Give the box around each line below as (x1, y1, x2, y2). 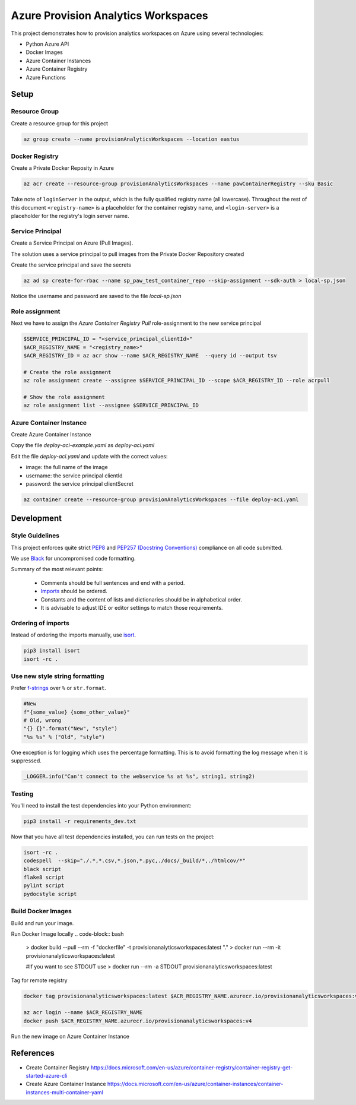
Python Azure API (26, 40, 69, 48)
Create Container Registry (26, 1063, 90, 1071)
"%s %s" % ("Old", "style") (23, 733, 105, 740)
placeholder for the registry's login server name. (11, 213, 129, 220)
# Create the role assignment (23, 369, 112, 375)
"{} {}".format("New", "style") (23, 725, 118, 732)
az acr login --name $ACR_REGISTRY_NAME (23, 1009, 142, 1016)
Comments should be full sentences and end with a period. (40, 579, 185, 586)
